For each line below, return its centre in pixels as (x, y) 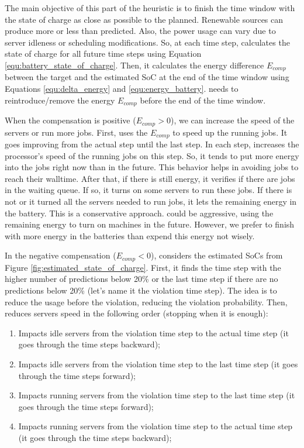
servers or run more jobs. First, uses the (76, 132)
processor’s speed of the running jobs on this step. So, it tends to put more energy (152, 155)
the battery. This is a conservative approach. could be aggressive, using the (139, 213)
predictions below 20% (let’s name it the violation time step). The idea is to (141, 290)
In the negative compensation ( (61, 255)
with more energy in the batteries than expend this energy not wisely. (130, 235)
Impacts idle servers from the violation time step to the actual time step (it (153, 332)
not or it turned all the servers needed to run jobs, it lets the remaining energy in (151, 201)
